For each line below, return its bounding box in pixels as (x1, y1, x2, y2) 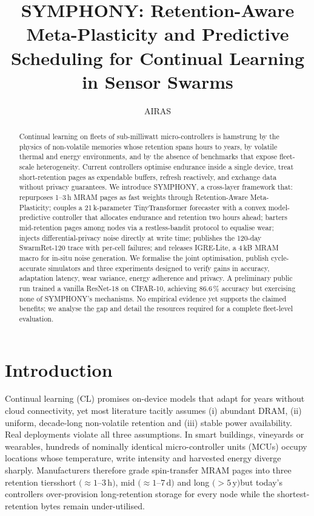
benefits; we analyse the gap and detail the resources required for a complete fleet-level (19, 303, 293, 314)
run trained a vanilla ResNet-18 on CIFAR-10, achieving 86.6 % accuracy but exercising (19, 283, 296, 293)
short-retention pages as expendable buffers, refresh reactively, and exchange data (19, 171, 277, 182)
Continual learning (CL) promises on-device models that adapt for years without (5, 392, 305, 405)
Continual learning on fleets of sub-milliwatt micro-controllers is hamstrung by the (19, 131, 279, 142)
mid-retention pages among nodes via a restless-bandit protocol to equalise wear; (19, 222, 274, 232)
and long (177, 475, 210, 488)
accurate (19, 263, 46, 273)
